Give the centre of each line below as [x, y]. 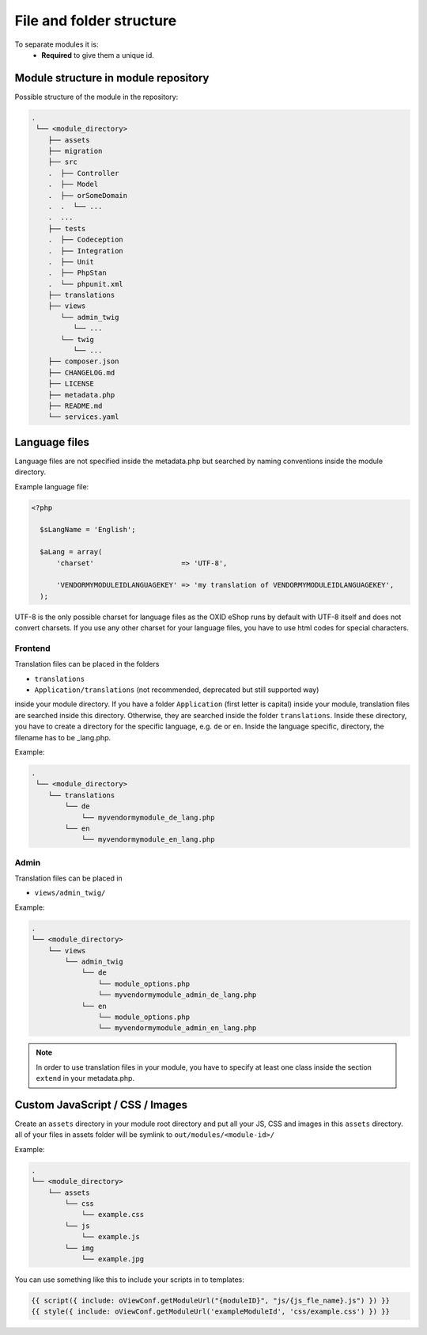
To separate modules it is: [57, 44]
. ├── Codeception [86, 240]
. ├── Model [73, 184]
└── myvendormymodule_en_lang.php [148, 840]
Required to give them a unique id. [98, 55]
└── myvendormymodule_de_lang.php [148, 817]
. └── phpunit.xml [86, 284]
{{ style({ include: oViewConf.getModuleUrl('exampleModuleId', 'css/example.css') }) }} [211, 1312]
